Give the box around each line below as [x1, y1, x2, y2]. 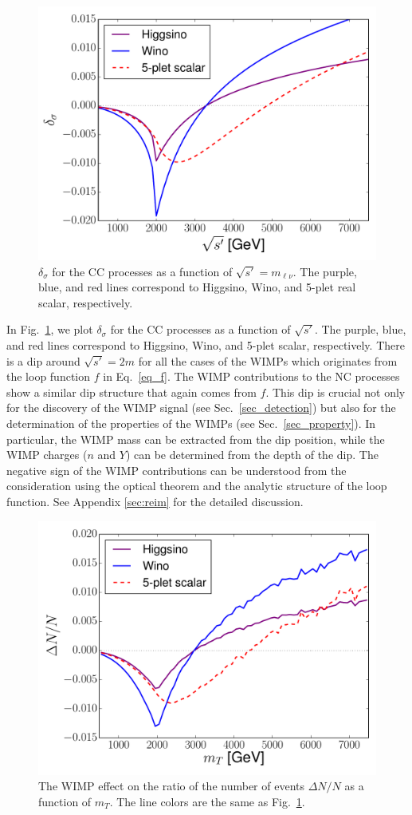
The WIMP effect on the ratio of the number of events [38, 777, 304, 794]
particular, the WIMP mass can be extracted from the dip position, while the [6, 430, 385, 447]
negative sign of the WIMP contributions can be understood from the [6, 461, 347, 478]
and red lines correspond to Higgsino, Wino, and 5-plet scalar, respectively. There [6, 336, 405, 353]
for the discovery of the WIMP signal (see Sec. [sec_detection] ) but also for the [6, 399, 396, 416]
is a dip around [6, 352, 80, 369]
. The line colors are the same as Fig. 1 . [109, 793, 305, 809]
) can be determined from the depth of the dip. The [125, 446, 379, 463]
